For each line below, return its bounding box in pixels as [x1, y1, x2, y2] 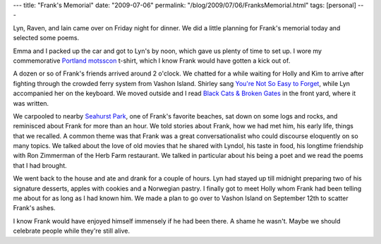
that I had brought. [13, 161, 67, 169]
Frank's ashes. [13, 204, 56, 212]
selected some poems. [13, 34, 80, 42]
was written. [13, 99, 49, 107]
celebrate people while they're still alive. [13, 226, 131, 236]
